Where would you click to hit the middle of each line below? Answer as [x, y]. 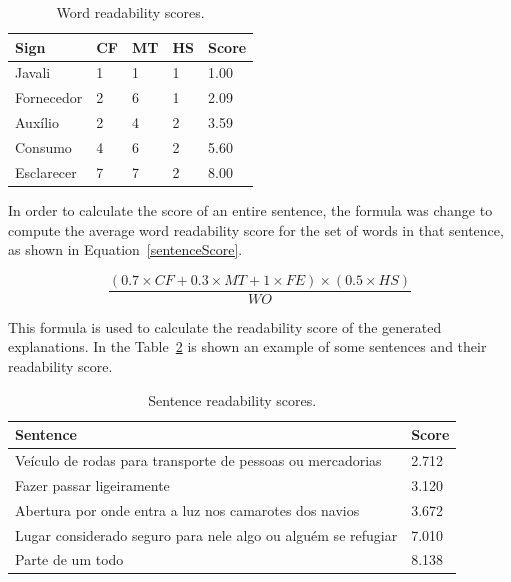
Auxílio [37, 122]
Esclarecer [46, 171]
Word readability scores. [130, 12]
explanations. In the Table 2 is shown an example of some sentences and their [247, 346]
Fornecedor [49, 97]
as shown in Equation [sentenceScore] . [125, 249]
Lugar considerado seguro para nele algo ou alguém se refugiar [206, 534]
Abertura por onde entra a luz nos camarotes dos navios [187, 509]
